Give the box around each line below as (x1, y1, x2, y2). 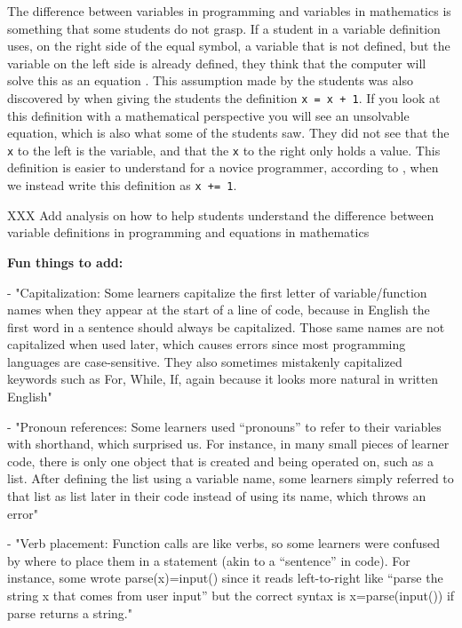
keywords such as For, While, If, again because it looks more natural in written (7, 370, 438, 388)
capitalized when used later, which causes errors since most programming (7, 335, 406, 354)
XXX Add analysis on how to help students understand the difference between (7, 205, 434, 224)
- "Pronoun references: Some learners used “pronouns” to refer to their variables (7, 417, 442, 435)
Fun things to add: (7, 252, 123, 271)
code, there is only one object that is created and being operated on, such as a (7, 451, 434, 470)
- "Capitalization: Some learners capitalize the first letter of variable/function (7, 282, 427, 301)
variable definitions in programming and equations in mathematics (7, 223, 370, 242)
